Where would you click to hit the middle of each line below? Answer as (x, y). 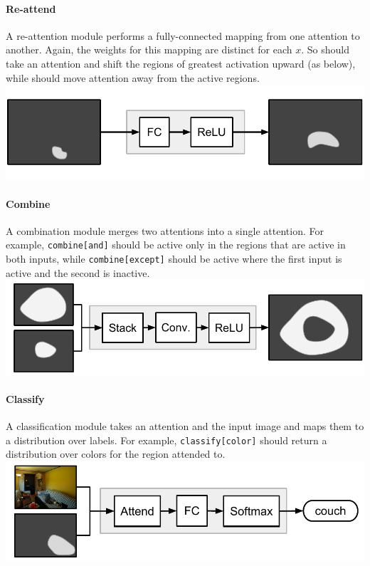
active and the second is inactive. (78, 272)
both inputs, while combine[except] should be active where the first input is (174, 259)
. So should (325, 49)
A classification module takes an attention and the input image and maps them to (185, 425)
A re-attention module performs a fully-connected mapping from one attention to (183, 35)
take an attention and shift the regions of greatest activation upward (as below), (181, 63)
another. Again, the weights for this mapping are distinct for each (149, 49)
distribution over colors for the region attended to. (116, 454)
